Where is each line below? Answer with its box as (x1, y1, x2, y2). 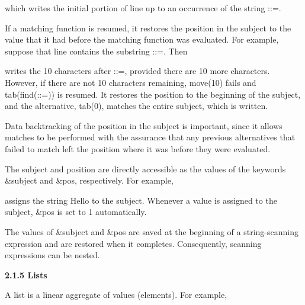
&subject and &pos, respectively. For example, (5, 174, 174, 187)
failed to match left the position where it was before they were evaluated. (5, 142, 271, 155)
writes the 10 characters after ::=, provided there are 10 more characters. (5, 65, 270, 77)
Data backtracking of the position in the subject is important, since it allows (5, 119, 282, 131)
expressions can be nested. (5, 249, 100, 261)
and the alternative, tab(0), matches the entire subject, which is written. (5, 99, 268, 112)
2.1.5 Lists (5, 268, 47, 281)
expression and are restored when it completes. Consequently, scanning (5, 237, 262, 249)
